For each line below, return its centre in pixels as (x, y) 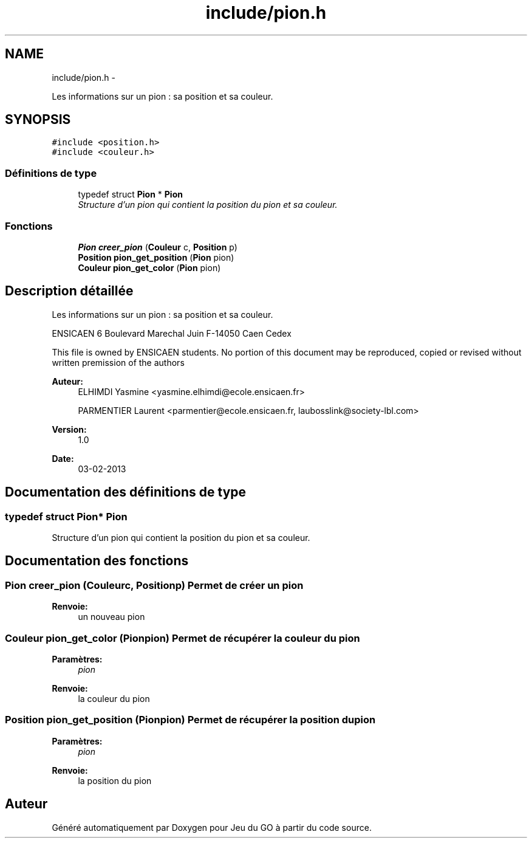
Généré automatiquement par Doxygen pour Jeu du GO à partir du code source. (212, 827)
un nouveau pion (111, 617)
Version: (69, 429)
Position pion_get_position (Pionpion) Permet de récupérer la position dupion (190, 720)
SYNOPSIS (38, 120)
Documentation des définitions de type (126, 492)
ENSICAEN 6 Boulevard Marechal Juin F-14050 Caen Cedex (172, 333)
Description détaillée (69, 291)
